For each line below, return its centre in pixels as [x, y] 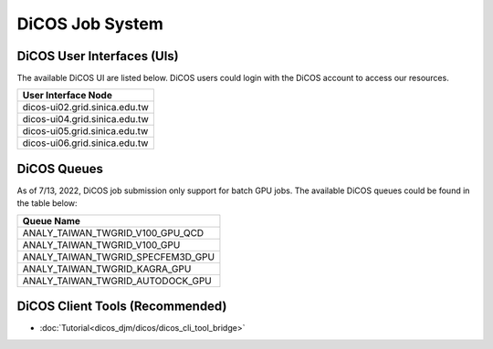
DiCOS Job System [90, 24]
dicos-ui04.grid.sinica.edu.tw [86, 119]
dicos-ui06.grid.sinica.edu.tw [85, 143]
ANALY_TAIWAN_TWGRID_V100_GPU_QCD [113, 232]
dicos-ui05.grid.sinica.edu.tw [85, 131]
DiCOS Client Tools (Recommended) [122, 307]
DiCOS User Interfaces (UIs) [98, 56]
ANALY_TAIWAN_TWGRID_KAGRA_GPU [107, 269]
